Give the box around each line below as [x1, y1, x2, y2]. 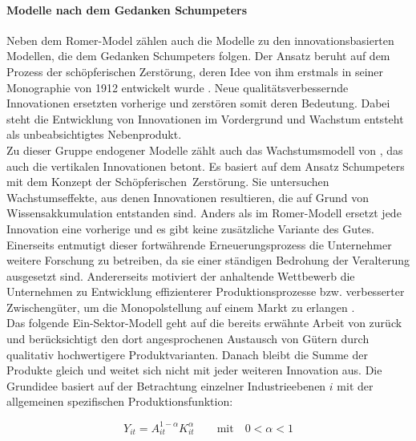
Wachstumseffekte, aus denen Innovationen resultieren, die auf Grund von [6, 188, 370, 205]
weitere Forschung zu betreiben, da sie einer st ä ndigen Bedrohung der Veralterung [6, 252, 410, 269]
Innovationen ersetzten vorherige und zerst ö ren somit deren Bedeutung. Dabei [6, 95, 390, 111]
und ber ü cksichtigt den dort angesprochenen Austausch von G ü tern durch [6, 330, 370, 347]
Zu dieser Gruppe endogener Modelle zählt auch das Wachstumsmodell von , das [6, 141, 403, 158]
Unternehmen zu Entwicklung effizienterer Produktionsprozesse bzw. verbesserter [6, 283, 405, 300]
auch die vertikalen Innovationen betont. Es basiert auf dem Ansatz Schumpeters [6, 157, 405, 174]
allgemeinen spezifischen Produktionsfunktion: [6, 393, 233, 410]
